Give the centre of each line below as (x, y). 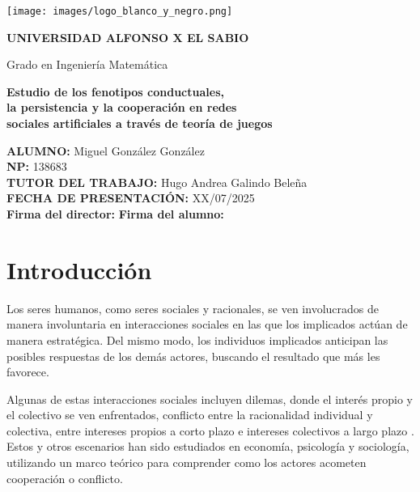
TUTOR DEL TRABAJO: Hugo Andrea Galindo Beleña (157, 182)
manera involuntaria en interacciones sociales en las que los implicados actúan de (207, 324)
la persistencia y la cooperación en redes (122, 107)
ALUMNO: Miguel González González (106, 150)
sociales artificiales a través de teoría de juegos (140, 123)
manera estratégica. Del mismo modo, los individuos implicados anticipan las (197, 339)
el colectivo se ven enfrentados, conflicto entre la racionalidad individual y (190, 415)
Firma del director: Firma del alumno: (115, 214)
